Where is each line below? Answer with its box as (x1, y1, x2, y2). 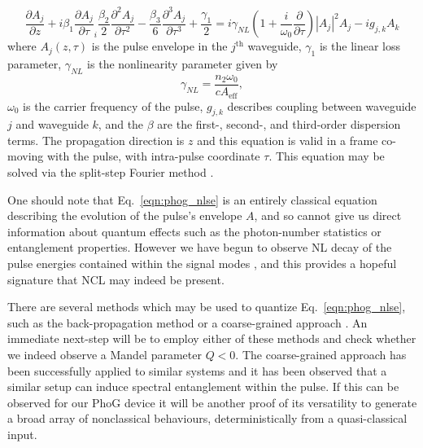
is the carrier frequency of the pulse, (23, 97, 203, 114)
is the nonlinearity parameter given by (87, 55, 278, 72)
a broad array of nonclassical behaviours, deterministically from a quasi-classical (7, 410, 408, 427)
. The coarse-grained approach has (235, 346, 407, 363)
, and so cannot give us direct (254, 207, 402, 224)
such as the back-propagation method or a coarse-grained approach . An (7, 314, 368, 331)
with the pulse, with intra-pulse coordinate (46, 147, 260, 165)
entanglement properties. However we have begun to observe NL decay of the (7, 239, 392, 256)
